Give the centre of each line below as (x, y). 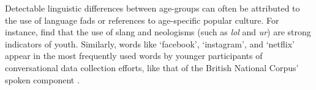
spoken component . (42, 79)
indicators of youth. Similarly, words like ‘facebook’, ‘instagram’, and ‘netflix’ (150, 43)
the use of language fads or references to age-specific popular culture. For (142, 20)
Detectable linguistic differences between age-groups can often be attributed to (152, 8)
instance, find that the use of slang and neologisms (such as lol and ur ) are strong (158, 32)
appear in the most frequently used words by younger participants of (134, 56)
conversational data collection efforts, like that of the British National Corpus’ (152, 67)
